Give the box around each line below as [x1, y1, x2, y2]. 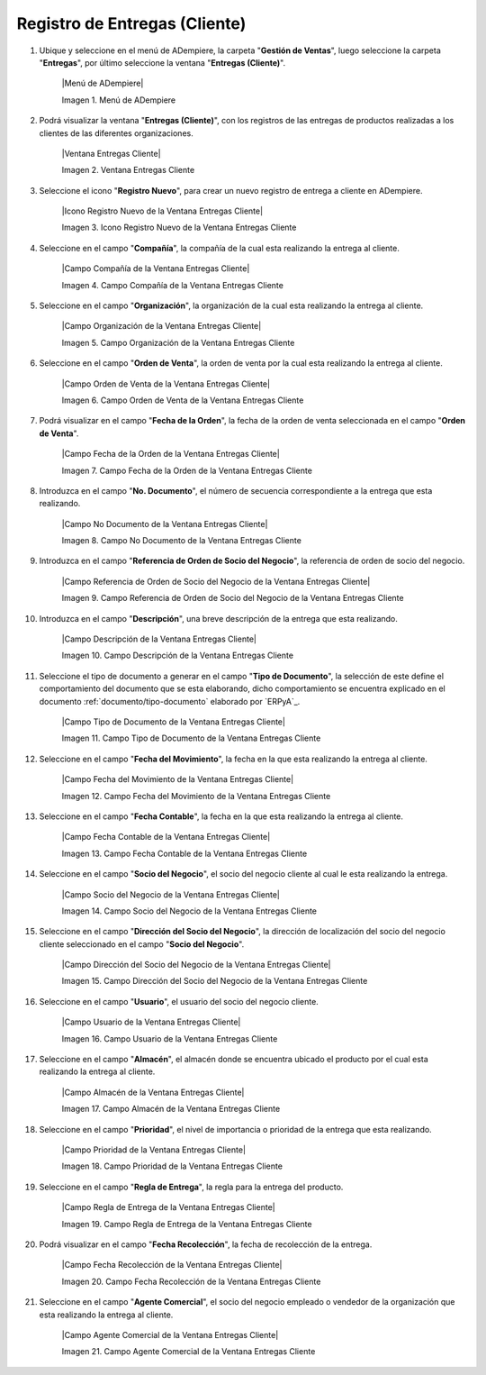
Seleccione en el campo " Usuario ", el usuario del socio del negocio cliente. [39, 996, 319, 1006]
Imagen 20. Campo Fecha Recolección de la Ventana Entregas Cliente [61, 1276, 321, 1287]
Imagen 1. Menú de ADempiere [61, 95, 175, 105]
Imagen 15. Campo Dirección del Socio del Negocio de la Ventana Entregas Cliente [61, 976, 368, 987]
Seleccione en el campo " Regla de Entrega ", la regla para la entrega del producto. [39, 1181, 344, 1192]
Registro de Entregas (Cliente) [16, 14, 247, 33]
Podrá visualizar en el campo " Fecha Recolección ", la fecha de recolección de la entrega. [39, 1239, 373, 1250]
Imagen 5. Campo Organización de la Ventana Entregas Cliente [61, 337, 295, 348]
